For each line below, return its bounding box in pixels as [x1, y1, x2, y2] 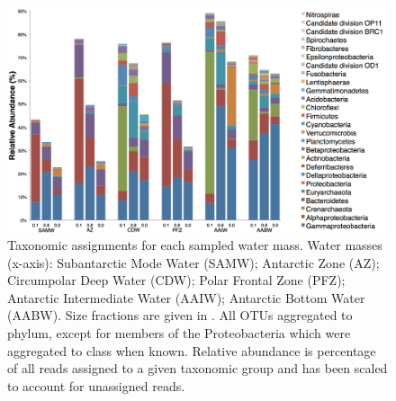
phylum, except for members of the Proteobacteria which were [7, 324, 351, 343]
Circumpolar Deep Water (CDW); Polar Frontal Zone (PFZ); [7, 271, 346, 290]
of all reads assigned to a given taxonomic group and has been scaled [7, 359, 388, 378]
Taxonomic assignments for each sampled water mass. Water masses [7, 236, 382, 254]
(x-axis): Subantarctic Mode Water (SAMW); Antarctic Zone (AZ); [7, 253, 380, 272]
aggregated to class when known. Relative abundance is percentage [7, 341, 376, 360]
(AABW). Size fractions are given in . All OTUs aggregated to [7, 306, 353, 325]
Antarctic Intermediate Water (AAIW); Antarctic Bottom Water [7, 288, 365, 307]
